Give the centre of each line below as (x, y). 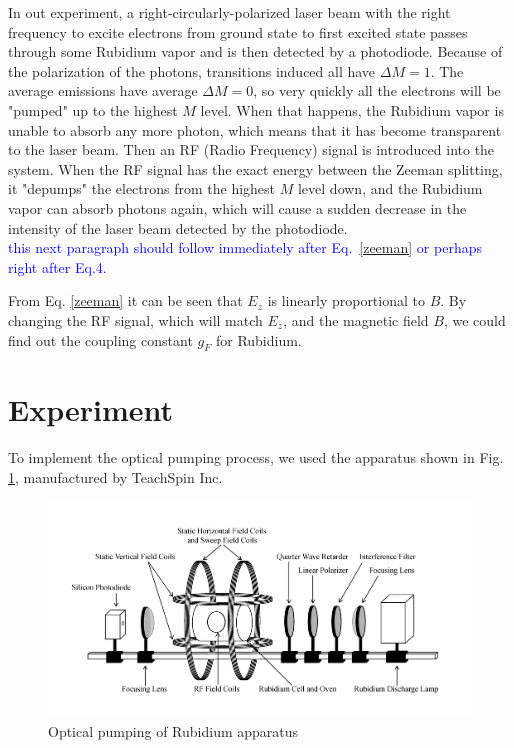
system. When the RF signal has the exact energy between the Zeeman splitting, (255, 168)
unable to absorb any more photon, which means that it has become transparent (255, 129)
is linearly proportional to (346, 300)
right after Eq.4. (57, 266)
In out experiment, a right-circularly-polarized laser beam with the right (229, 12)
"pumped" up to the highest (93, 109)
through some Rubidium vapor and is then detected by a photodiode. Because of (255, 51)
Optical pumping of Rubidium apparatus (173, 731)
